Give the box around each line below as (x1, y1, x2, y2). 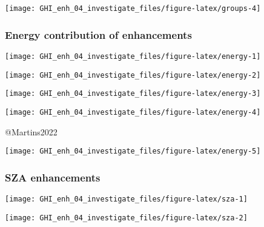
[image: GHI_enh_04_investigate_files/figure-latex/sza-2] (5, 213, 248, 222)
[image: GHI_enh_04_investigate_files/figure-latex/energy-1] (5, 52, 261, 61)
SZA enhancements (5, 169, 101, 185)
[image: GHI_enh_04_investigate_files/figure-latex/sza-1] (5, 194, 248, 203)
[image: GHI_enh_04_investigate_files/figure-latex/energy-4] (5, 107, 261, 117)
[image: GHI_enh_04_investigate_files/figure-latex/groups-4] (5, 4, 261, 13)
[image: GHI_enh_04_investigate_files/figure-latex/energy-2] (5, 70, 261, 80)
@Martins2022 (5, 125, 58, 138)
